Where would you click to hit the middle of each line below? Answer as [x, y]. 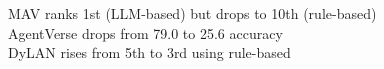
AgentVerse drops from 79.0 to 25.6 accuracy [145, 32]
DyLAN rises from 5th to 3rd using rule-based [149, 52]
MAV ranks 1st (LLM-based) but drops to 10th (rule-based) [192, 13]
